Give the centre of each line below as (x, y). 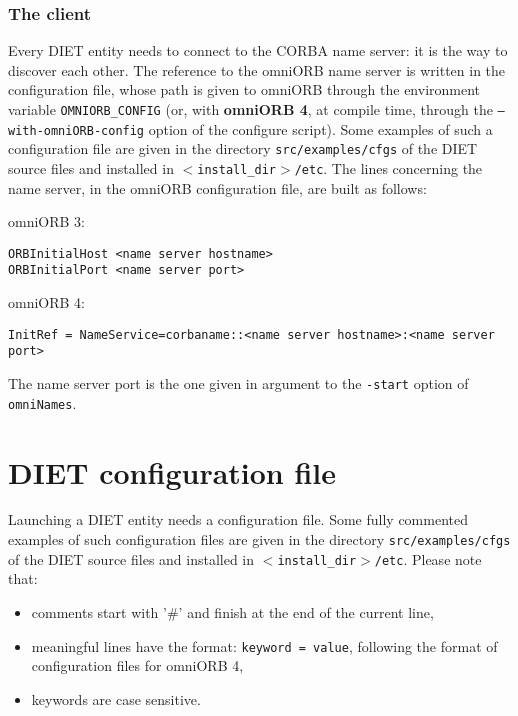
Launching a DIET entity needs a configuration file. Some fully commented (238, 519)
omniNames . (42, 402)
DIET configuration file (172, 471)
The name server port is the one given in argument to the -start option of (238, 383)
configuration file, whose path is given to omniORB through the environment (244, 89)
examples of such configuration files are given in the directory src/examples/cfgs (259, 539)
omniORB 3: (46, 221)
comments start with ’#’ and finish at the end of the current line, (232, 611)
